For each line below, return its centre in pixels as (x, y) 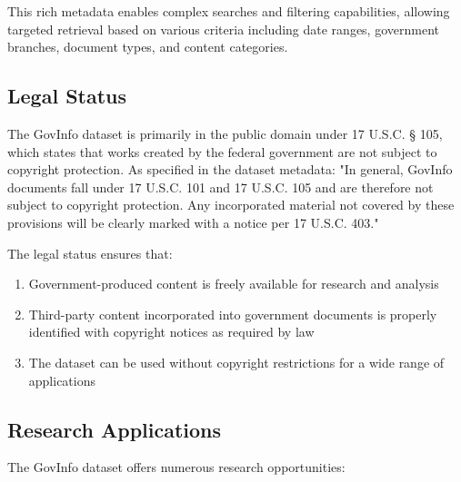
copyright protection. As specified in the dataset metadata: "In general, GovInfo (230, 169)
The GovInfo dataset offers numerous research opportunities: (176, 467)
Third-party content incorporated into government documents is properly (233, 314)
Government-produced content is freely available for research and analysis (234, 284)
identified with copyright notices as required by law (171, 332)
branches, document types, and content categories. (148, 47)
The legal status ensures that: (90, 253)
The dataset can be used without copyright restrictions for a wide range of (236, 362)
